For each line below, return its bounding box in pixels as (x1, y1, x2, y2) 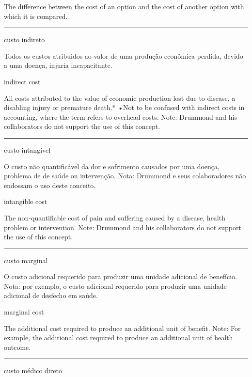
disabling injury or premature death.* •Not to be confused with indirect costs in (4, 102, 245, 112)
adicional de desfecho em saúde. (4, 290, 98, 300)
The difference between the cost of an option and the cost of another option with (4, 1, 244, 11)
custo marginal (4, 255, 48, 265)
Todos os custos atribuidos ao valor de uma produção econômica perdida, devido (4, 50, 243, 61)
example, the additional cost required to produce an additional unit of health (4, 332, 233, 343)
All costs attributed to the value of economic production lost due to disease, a (4, 93, 236, 103)
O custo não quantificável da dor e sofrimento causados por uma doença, (4, 161, 220, 171)
